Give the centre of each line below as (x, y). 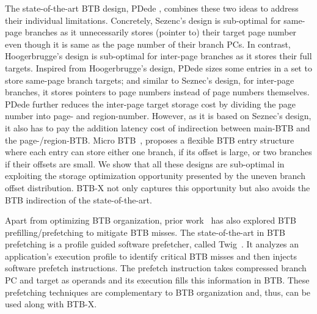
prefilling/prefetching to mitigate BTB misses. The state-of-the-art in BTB (145, 232)
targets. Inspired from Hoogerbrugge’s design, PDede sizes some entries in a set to (158, 68)
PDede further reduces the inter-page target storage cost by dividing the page (151, 104)
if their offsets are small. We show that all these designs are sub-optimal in (145, 163)
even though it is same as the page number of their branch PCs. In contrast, (148, 44)
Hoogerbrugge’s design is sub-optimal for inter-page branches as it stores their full (158, 56)
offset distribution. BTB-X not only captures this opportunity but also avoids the (158, 187)
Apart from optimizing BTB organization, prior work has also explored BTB (151, 220)
